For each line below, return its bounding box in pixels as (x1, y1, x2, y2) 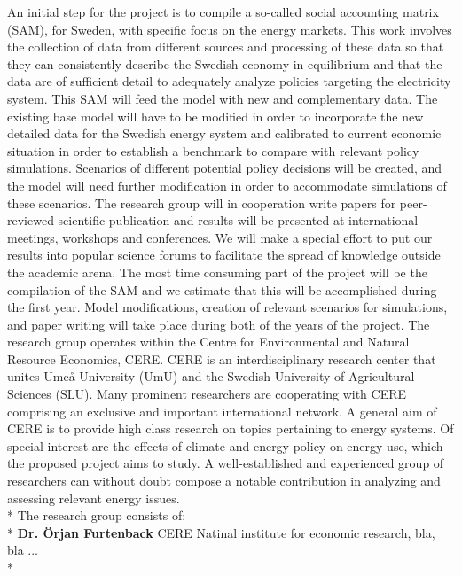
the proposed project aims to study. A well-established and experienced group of (7, 454, 444, 472)
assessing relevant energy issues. (7, 488, 180, 507)
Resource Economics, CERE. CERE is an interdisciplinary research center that (7, 349, 436, 368)
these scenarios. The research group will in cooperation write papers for (7, 193, 396, 212)
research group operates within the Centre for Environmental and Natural (7, 332, 410, 351)
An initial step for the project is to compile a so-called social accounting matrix (7, 3, 439, 20)
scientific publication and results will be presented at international (58, 211, 419, 230)
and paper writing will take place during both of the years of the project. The (7, 315, 430, 333)
